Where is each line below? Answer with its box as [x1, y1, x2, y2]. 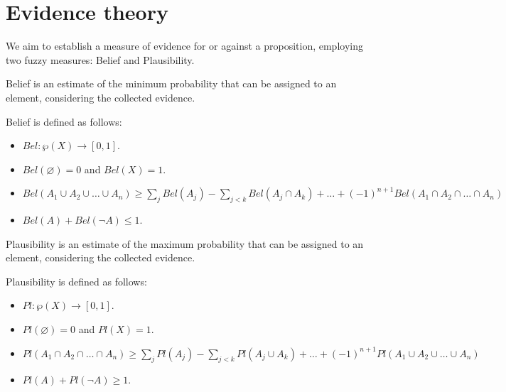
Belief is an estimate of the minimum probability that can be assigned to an [6, 76, 337, 91]
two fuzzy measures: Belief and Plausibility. [6, 52, 195, 67]
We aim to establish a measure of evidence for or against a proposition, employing [6, 38, 363, 53]
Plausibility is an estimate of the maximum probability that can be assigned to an [6, 236, 364, 251]
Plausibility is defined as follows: [6, 273, 147, 288]
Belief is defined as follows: [6, 114, 122, 129]
